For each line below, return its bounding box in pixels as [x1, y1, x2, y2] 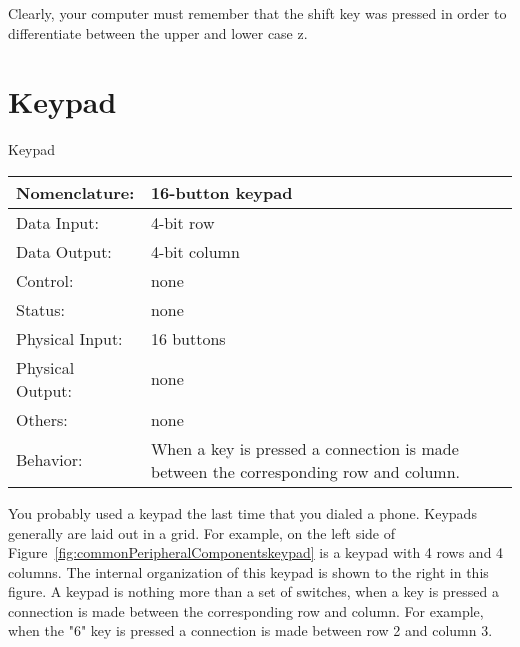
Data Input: [16, 210, 99, 234]
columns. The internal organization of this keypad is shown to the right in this [8, 561, 489, 582]
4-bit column [150, 239, 240, 263]
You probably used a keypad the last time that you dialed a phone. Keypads [8, 502, 477, 523]
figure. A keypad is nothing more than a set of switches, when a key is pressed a [8, 581, 499, 602]
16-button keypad [150, 180, 293, 204]
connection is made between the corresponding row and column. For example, [8, 600, 484, 621]
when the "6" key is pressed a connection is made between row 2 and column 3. [8, 620, 493, 641]
